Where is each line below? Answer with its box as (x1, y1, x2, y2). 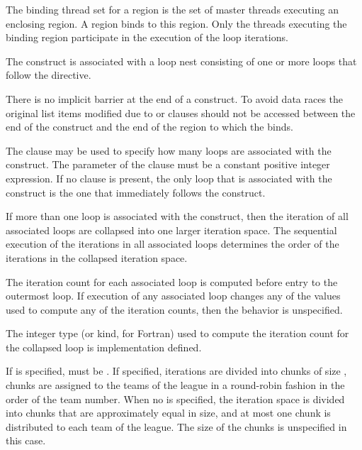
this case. (6, 433, 46, 448)
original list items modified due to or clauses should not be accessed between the (6, 105, 356, 120)
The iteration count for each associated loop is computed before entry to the (6, 274, 338, 289)
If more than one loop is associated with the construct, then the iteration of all (6, 209, 349, 224)
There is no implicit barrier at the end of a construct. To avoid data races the (6, 91, 344, 106)
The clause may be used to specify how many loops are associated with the (6, 143, 332, 158)
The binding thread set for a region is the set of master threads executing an (6, 2, 339, 16)
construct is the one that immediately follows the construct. (6, 185, 266, 199)
